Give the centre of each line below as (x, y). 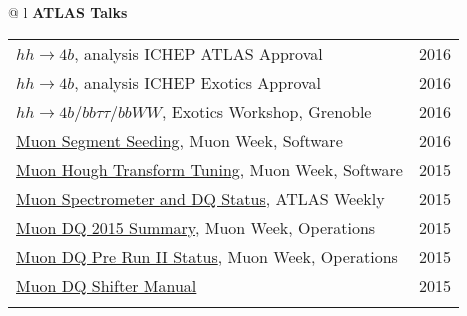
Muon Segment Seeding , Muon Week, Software (179, 140)
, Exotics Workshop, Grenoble (266, 111)
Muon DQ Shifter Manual (106, 285)
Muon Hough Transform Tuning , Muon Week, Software (209, 169)
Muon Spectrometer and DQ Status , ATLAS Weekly (200, 198)
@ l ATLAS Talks (68, 12)
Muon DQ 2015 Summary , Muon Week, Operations (196, 227)
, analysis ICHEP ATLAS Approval (198, 53)
